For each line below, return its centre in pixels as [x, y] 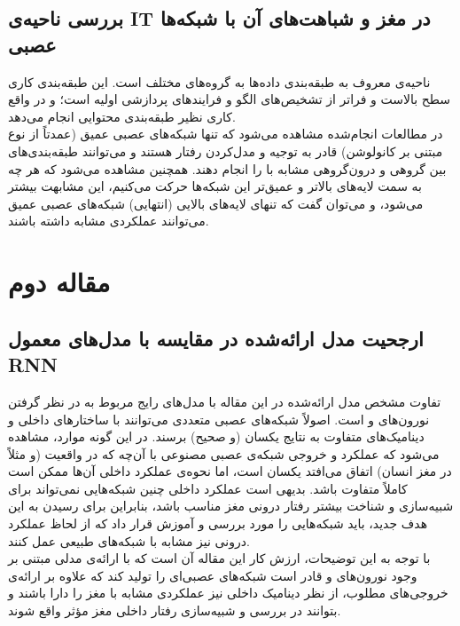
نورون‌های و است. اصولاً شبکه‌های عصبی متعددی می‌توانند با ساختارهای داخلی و [219, 419]
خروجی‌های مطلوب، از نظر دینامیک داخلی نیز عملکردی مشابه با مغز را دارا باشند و [228, 593]
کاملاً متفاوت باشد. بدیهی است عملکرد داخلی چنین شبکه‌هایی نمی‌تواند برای [208, 488]
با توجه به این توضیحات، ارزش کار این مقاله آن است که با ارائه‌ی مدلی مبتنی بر [219, 558]
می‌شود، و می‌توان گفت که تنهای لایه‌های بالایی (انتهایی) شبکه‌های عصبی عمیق [216, 203]
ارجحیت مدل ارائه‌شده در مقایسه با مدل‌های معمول [216, 338]
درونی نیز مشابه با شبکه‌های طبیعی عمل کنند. [129, 540]
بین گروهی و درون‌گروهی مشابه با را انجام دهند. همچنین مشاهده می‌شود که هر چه [227, 168]
